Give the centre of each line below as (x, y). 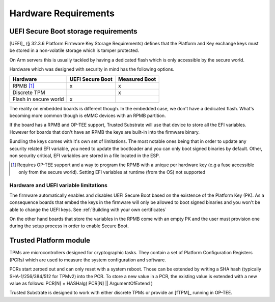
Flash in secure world (38, 99)
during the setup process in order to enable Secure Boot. (69, 226)
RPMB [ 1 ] (23, 85)
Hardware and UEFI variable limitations (59, 185)
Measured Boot (137, 79)
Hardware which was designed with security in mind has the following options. (92, 69)
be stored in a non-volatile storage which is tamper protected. (74, 50)
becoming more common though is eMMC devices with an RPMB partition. (88, 116)
